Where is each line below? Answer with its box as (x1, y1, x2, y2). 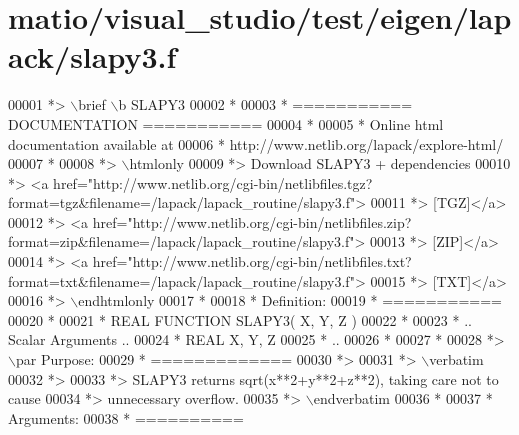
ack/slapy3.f (8, 36, 177, 77)
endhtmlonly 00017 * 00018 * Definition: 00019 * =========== (78, 290, 502, 311)
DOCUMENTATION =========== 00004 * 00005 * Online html (8, 113, 444, 134)
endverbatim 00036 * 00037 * (313, 388, 493, 409)
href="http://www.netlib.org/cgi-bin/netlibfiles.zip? (92, 211, 412, 232)
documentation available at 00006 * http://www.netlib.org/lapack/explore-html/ (8, 133, 504, 154)
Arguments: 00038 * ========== (8, 407, 244, 428)
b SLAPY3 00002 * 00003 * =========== (118, 94, 413, 115)
